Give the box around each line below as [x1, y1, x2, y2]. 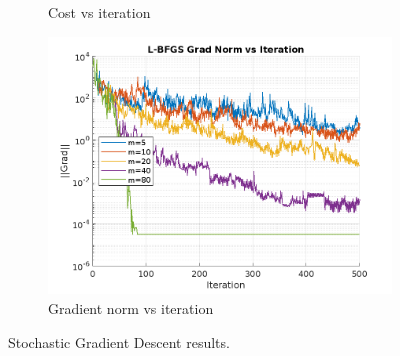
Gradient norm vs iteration [48, 297, 214, 318]
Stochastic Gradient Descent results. [8, 331, 230, 352]
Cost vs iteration [48, 2, 151, 22]
